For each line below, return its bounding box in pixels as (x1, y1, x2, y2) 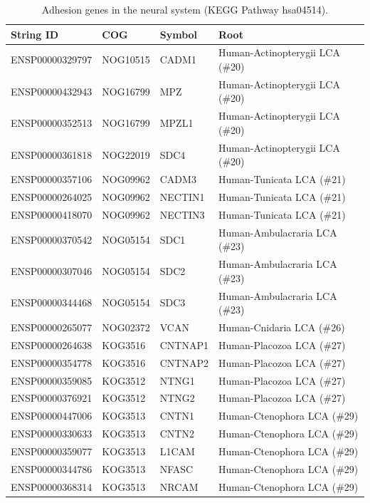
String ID (11, 26, 59, 41)
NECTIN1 (159, 190, 205, 204)
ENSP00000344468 (11, 295, 92, 310)
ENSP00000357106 (11, 172, 92, 187)
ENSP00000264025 (11, 190, 92, 204)
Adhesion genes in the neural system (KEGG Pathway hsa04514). (41, 2, 329, 16)
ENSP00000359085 (11, 373, 92, 388)
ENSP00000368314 (11, 479, 92, 494)
